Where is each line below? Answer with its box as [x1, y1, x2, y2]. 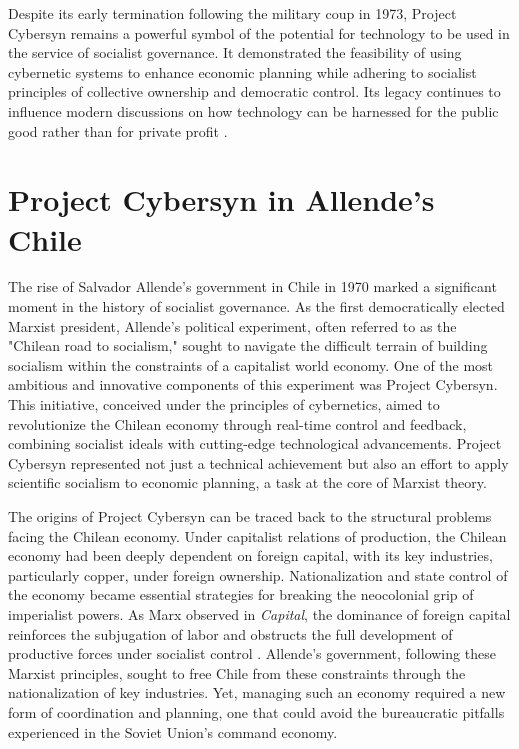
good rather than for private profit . [8, 120, 228, 141]
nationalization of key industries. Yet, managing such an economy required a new [8, 682, 506, 703]
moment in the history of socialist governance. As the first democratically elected [8, 296, 505, 317]
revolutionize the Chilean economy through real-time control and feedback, [8, 413, 467, 434]
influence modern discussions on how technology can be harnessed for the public [8, 100, 499, 121]
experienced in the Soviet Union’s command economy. [8, 721, 338, 742]
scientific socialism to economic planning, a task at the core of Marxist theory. [8, 472, 487, 493]
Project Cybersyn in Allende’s [8, 179, 435, 220]
